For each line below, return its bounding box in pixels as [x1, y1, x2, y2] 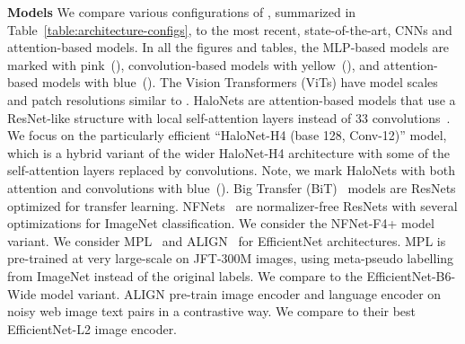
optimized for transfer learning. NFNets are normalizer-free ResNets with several [7, 196, 458, 215]
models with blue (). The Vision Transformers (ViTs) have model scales [41, 73, 438, 92]
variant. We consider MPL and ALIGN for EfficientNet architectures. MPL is [7, 231, 446, 250]
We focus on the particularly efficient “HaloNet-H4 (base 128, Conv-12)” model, [7, 126, 447, 145]
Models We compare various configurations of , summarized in [7, 3, 356, 21]
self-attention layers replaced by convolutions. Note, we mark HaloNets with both [7, 161, 455, 180]
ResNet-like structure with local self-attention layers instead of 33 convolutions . [7, 108, 451, 127]
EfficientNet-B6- [366, 266, 456, 285]
